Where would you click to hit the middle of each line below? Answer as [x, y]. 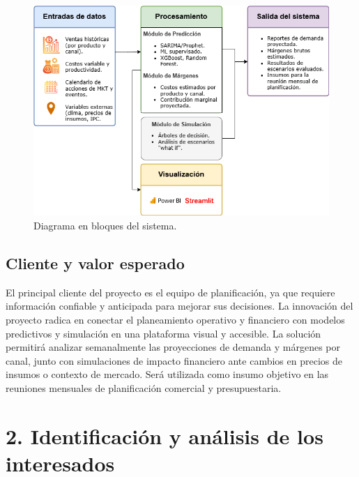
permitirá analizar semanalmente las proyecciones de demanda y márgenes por [173, 347]
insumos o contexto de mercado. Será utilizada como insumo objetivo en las [167, 374]
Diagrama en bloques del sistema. [105, 226]
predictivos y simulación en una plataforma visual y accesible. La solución [163, 333]
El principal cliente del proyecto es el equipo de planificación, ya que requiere [170, 292]
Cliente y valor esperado [95, 263]
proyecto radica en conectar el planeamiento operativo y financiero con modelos [175, 320]
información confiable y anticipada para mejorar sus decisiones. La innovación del [179, 306]
